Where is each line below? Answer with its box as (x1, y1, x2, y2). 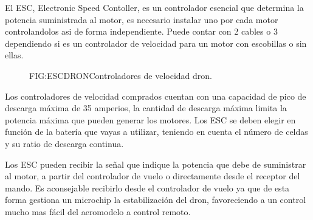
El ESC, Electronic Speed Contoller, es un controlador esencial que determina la (5, 1, 304, 13)
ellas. (5, 49, 24, 61)
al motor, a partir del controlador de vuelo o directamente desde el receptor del (5, 170, 300, 182)
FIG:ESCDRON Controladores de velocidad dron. (29, 69, 212, 81)
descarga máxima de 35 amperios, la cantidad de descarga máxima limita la (5, 101, 287, 114)
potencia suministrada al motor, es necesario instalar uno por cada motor (5, 13, 278, 26)
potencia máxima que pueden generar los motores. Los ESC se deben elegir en (5, 113, 296, 126)
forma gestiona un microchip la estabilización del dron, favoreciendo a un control (5, 193, 306, 206)
